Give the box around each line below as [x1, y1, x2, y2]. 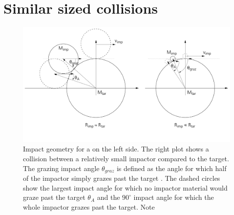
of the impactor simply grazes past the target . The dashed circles [23, 172, 220, 183]
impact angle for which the [133, 192, 214, 202]
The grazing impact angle [23, 163, 100, 173]
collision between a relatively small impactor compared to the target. [23, 153, 229, 163]
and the [97, 192, 120, 202]
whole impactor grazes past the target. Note [23, 201, 155, 212]
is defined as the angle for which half [116, 163, 227, 173]
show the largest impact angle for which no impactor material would [23, 182, 228, 193]
